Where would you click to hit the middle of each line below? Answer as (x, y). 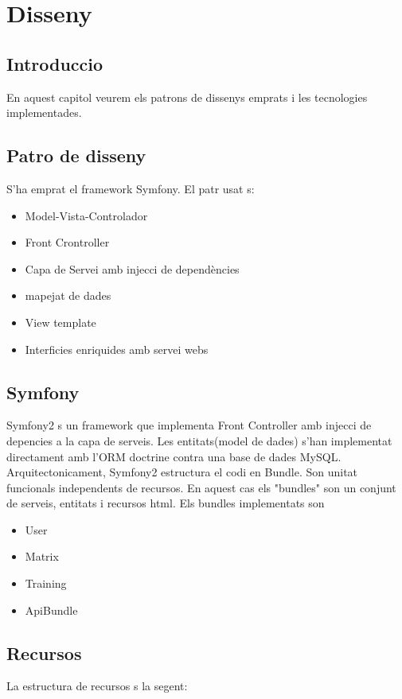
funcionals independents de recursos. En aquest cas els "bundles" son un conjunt (201, 487)
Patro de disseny (76, 155)
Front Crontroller (67, 242)
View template (60, 322)
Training (46, 583)
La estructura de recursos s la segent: (97, 686)
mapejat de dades (68, 295)
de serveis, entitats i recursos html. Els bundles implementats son (166, 503)
